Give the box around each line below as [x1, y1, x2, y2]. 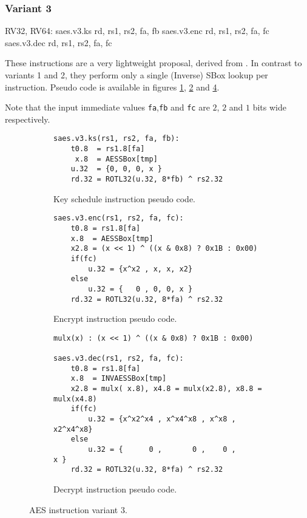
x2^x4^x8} [53, 424, 93, 434]
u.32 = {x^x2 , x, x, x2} [88, 264, 193, 273]
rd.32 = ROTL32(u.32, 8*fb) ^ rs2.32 [70, 175, 223, 184]
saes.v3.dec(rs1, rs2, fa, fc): [53, 354, 184, 363]
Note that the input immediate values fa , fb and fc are [5, 101, 210, 114]
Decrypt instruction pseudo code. [53, 483, 177, 495]
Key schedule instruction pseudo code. [53, 192, 195, 205]
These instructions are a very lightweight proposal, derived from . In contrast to [5, 56, 302, 69]
